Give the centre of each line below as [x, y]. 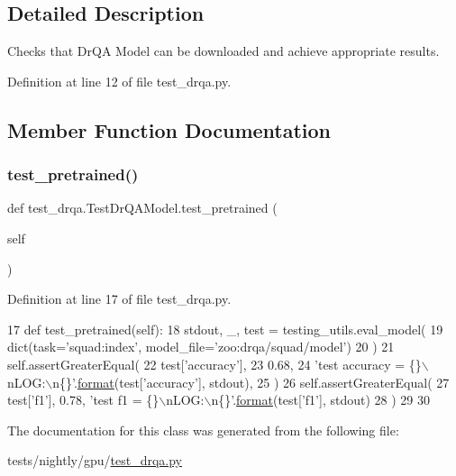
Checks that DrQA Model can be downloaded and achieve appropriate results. [223, 51]
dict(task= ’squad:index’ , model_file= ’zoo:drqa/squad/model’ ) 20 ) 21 [201, 347]
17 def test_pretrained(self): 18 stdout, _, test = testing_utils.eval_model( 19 [225, 329]
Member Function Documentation [169, 129]
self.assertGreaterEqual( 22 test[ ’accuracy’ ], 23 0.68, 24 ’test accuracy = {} [214, 364]
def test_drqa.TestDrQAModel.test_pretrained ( [142, 208]
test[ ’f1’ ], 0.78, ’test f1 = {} [83, 400]
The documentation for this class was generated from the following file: [203, 430]
